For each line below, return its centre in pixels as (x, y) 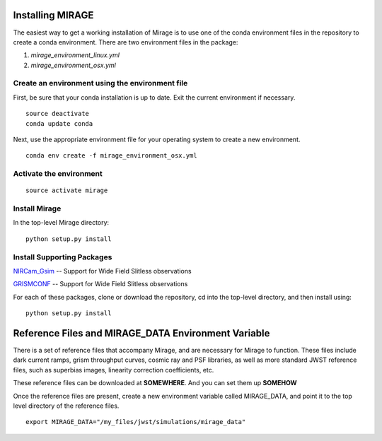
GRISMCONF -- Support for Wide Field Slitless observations (100, 284)
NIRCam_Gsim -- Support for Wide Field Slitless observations (102, 271)
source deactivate (58, 114)
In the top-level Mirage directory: (61, 223)
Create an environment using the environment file (100, 83)
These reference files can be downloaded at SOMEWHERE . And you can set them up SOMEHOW (155, 383)
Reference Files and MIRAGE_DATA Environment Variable (141, 333)
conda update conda (59, 123)
